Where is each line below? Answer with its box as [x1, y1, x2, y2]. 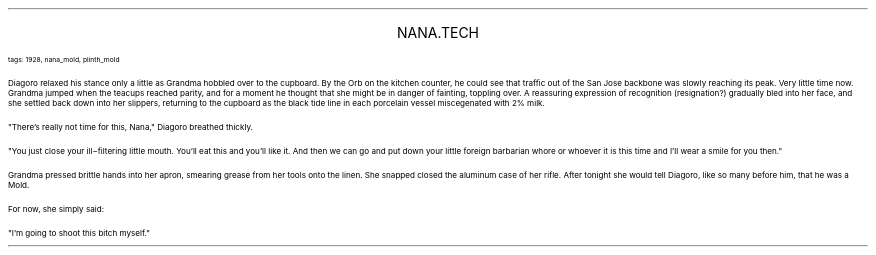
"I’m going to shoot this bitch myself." [8, 228, 150, 238]
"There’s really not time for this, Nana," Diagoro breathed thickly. [8, 122, 253, 132]
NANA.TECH [396, 24, 480, 41]
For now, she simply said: [8, 204, 104, 214]
